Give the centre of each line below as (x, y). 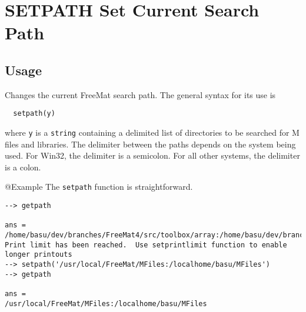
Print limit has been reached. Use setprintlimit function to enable (146, 245)
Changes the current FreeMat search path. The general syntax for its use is (140, 94)
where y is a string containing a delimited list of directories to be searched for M (152, 132)
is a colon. (23, 167)
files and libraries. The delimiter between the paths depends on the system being (150, 144)
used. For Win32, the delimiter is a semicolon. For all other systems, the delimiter (152, 155)
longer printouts (39, 255)
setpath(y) (34, 114)
